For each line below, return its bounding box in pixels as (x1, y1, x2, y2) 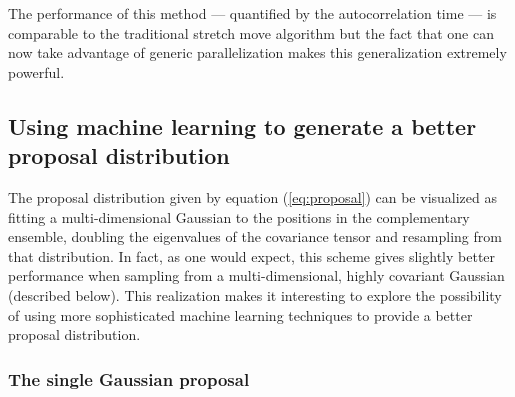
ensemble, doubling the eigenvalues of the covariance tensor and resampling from (8, 226, 502, 247)
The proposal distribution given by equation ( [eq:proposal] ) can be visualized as (8, 186, 498, 207)
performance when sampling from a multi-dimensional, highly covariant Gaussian (8, 265, 505, 286)
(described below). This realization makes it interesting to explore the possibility (8, 284, 502, 305)
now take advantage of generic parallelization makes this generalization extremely (8, 42, 507, 63)
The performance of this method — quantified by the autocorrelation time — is (8, 3, 497, 23)
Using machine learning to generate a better (8, 110, 477, 141)
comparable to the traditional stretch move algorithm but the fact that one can (8, 22, 494, 43)
